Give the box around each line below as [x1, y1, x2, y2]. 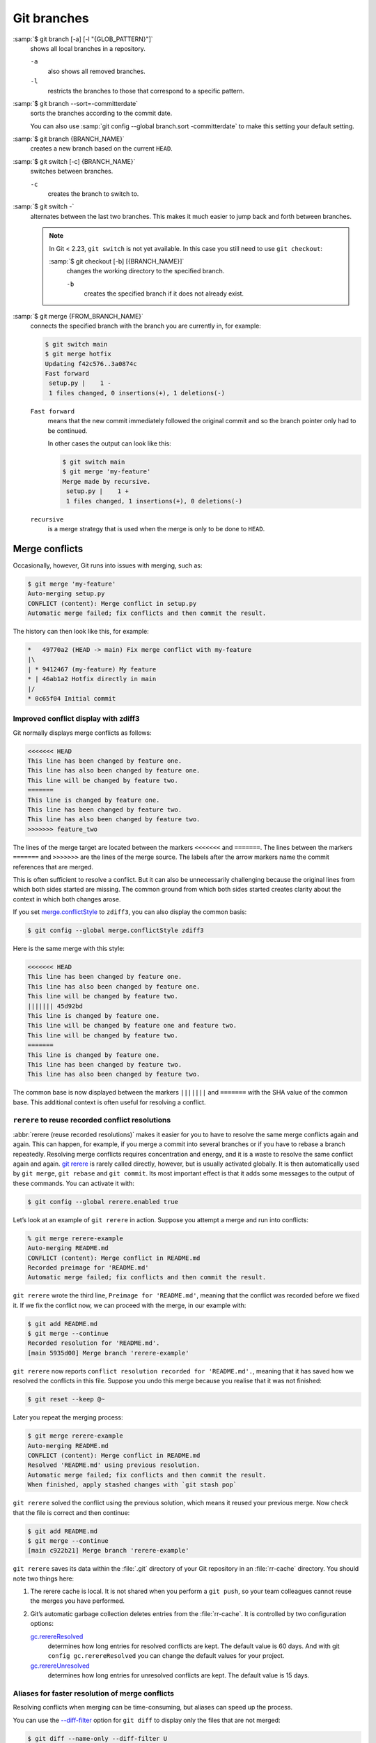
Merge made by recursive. [62, 478, 151, 485]
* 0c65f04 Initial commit [27, 694, 116, 702]
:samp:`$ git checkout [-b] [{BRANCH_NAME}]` [49, 257, 185, 265]
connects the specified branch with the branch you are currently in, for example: [30, 321, 261, 330]
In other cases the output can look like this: [47, 439, 171, 448]
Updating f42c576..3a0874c [45, 360, 137, 367]
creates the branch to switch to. [47, 190, 139, 198]
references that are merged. [13, 862, 94, 871]
